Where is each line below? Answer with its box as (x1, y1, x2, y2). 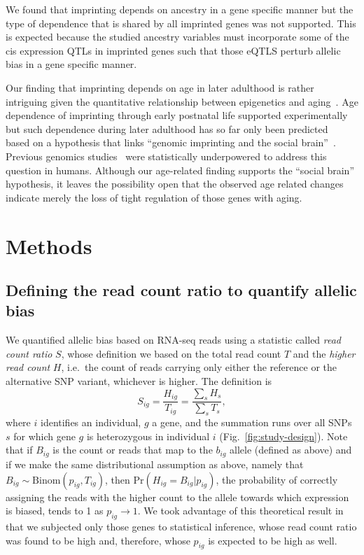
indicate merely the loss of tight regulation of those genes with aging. (6, 190, 302, 204)
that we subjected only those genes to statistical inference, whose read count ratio (6, 519, 357, 533)
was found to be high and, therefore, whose (6, 533, 190, 547)
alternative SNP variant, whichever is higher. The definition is (6, 374, 272, 388)
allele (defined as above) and (230, 442, 352, 457)
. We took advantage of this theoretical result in (137, 503, 344, 518)
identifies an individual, (40, 415, 141, 430)
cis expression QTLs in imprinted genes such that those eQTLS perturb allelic (6, 43, 341, 57)
